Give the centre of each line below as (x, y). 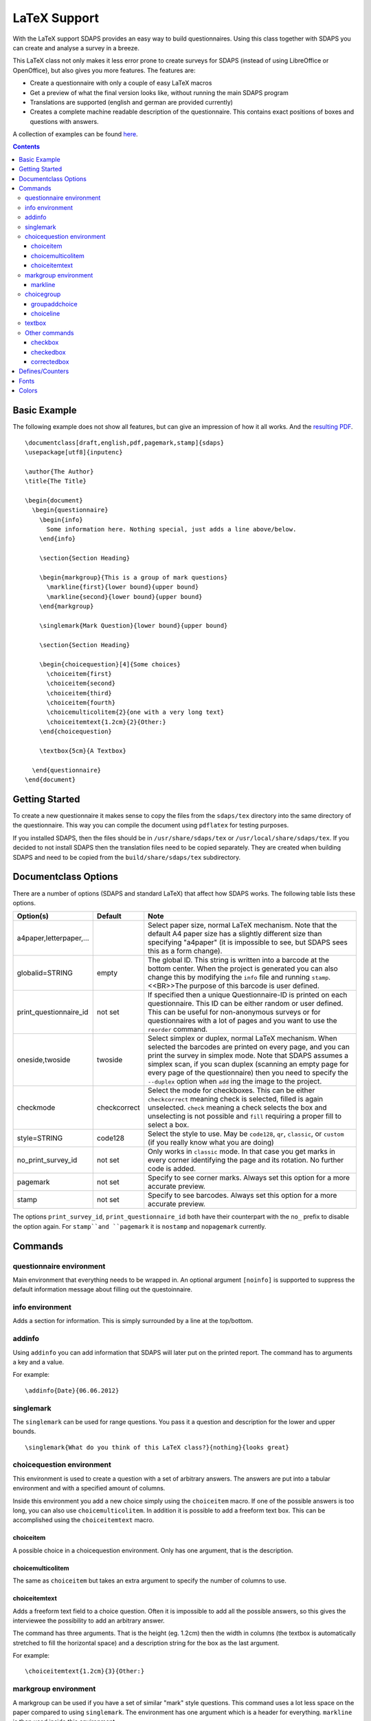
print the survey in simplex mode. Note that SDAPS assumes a (248, 1055)
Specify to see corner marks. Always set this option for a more (249, 1178)
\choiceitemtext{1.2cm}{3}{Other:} (85, 1671)
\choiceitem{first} (79, 674)
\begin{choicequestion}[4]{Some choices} (110, 664)
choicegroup (43, 294)
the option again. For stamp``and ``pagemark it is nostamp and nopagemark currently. (139, 1226)
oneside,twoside (44, 1060)
